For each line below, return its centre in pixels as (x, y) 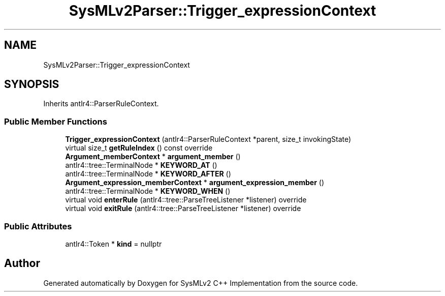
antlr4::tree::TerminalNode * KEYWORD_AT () (141, 165)
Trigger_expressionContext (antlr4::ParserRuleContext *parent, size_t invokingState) (208, 139)
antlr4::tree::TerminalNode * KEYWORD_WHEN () (148, 191)
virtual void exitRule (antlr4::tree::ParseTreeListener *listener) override (183, 209)
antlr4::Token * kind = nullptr (114, 244)
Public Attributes (38, 226)
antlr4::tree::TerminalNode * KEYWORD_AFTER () (148, 174)
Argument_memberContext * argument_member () (153, 157)
